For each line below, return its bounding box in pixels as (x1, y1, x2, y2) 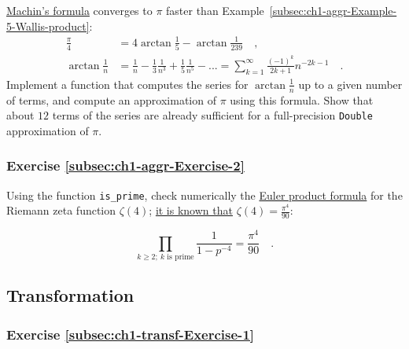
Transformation (6, 283, 134, 307)
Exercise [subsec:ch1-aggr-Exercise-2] (6, 156, 245, 175)
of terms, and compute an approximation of (6, 91, 216, 108)
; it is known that (149, 202, 233, 219)
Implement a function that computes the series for (6, 75, 249, 92)
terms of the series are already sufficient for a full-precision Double (52, 107, 373, 123)
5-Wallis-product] (6, 17, 90, 34)
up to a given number (298, 75, 403, 92)
